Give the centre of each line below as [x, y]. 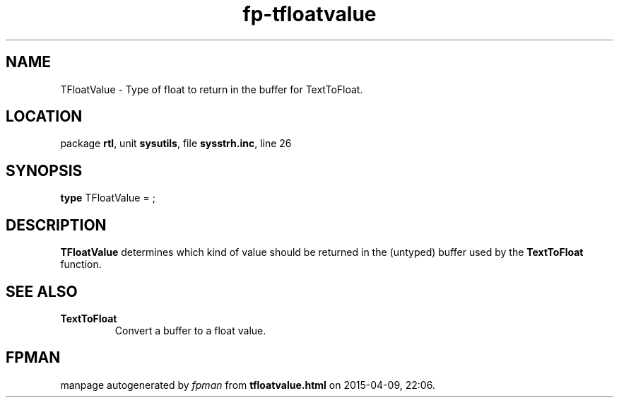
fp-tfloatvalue [309, 14]
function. [81, 264]
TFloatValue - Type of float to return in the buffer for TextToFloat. [212, 89]
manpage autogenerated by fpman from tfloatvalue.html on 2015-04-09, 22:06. [248, 385]
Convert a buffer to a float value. [190, 330]
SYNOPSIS [44, 170]
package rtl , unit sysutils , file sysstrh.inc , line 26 [176, 144]
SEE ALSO [42, 291]
